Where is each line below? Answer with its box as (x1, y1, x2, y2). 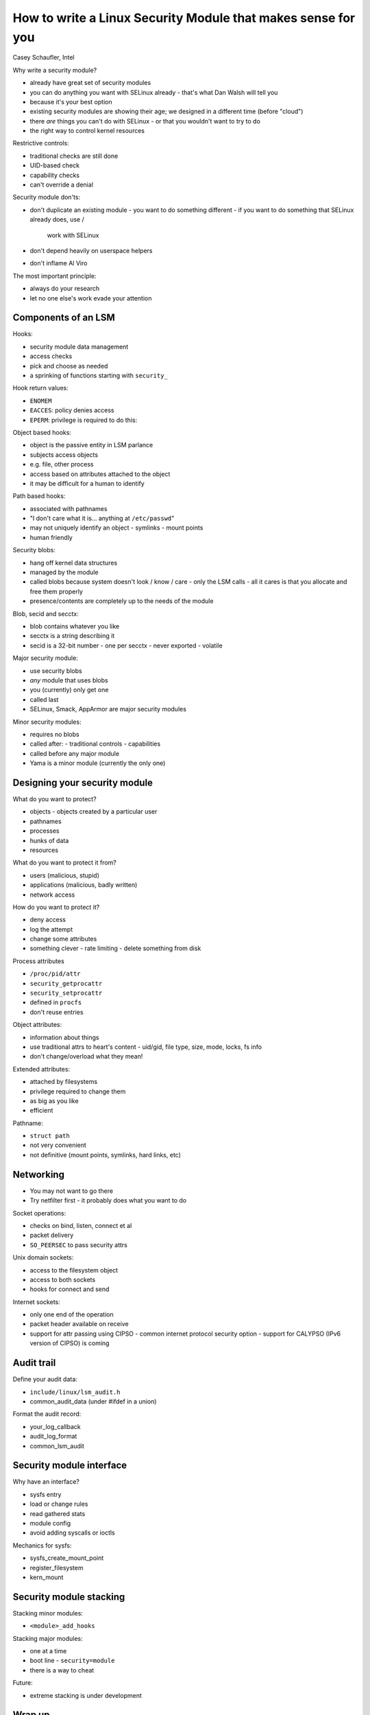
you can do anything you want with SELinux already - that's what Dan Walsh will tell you (29, 88, 278, 96)
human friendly (29, 533, 73, 541)
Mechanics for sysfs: (12, 1541, 72, 1550)
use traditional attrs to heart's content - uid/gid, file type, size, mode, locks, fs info (29, 1043, 262, 1051)
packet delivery (29, 1231, 74, 1240)
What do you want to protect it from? (12, 858, 116, 867)
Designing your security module (12, 777, 153, 788)
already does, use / (29, 215, 85, 224)
